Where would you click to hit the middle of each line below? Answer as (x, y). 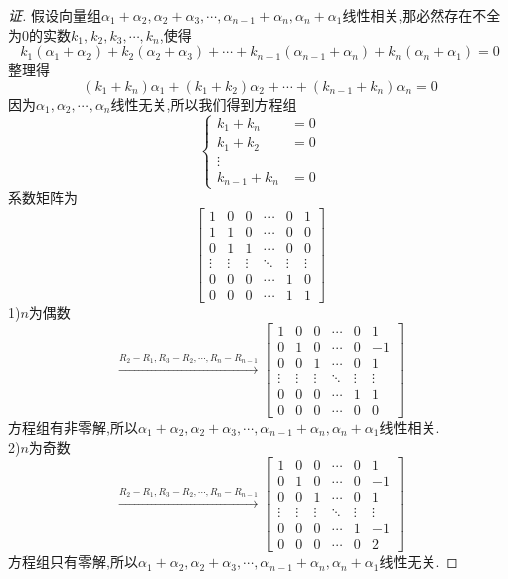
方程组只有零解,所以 (73, 561)
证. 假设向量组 (54, 15)
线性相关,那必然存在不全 (421, 15)
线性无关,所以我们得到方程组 (203, 103)
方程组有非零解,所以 (73, 426)
